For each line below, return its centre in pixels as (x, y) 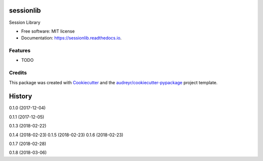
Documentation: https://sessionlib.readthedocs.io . (71, 38)
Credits (18, 73)
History (21, 97)
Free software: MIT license (48, 31)
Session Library (25, 22)
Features (20, 51)
